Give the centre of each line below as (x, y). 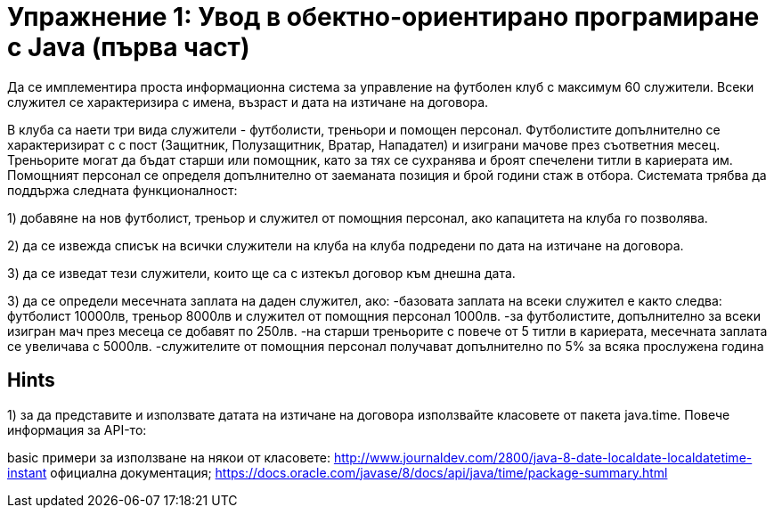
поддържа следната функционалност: (122, 190)
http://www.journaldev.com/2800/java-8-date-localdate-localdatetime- (543, 457)
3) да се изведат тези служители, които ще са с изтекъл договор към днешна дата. (261, 273)
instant (27, 472)
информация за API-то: (77, 429)
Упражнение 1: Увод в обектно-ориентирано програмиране (383, 17)
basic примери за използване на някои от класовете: (169, 457)
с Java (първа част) (129, 47)
